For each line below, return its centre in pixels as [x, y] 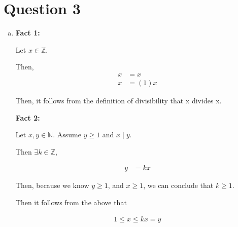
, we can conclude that [178, 185]
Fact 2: [28, 117]
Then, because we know [52, 185]
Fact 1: [28, 33]
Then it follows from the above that [71, 202]
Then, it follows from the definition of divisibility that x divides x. [118, 100]
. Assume [67, 135]
